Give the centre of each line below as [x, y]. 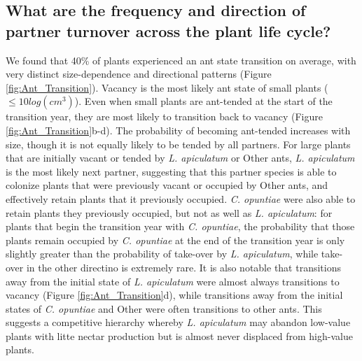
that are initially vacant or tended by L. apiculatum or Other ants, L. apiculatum [180, 158]
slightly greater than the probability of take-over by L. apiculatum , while [162, 254]
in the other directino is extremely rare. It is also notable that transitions [183, 267]
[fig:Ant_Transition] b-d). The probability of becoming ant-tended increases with [178, 130]
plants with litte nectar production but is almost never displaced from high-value [179, 335]
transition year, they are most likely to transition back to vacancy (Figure [164, 116]
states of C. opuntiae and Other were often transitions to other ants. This [164, 308]
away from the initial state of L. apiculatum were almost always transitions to [173, 281]
